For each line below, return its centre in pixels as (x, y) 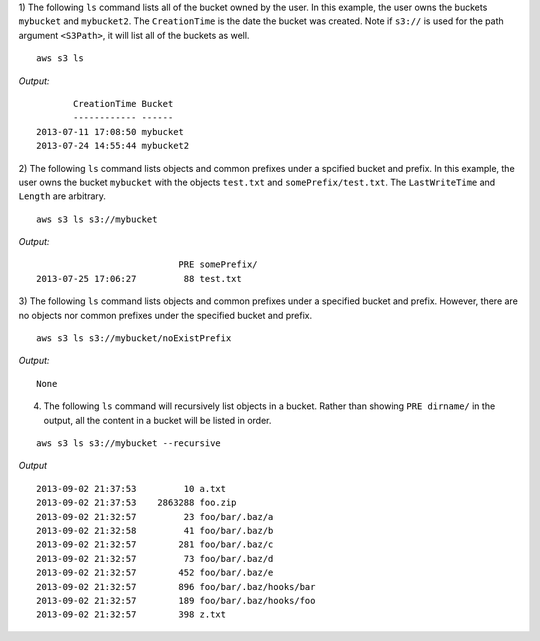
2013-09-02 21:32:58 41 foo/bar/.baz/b (155, 530)
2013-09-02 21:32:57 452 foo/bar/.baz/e (155, 573)
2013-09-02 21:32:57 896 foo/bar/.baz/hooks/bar (176, 586)
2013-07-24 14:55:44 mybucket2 (113, 146)
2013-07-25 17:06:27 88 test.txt (139, 278)
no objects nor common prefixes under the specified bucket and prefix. (165, 315)
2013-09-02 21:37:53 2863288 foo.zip (136, 503)
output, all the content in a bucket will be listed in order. (157, 420)
